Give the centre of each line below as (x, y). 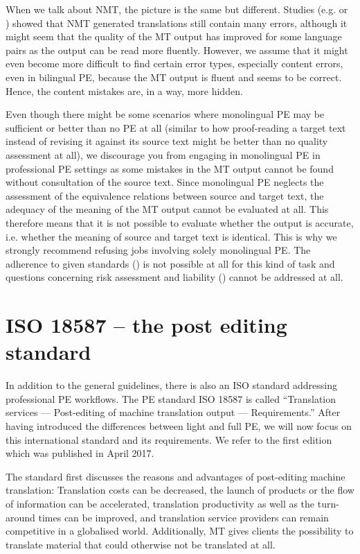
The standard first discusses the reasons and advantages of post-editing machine (175, 476)
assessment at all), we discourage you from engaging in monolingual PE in (163, 154)
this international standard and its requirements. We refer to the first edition (169, 439)
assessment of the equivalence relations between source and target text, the (165, 195)
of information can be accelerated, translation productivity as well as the (160, 503)
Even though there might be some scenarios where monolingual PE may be (165, 114)
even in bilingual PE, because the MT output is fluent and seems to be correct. (174, 77)
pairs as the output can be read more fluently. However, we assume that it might (177, 50)
